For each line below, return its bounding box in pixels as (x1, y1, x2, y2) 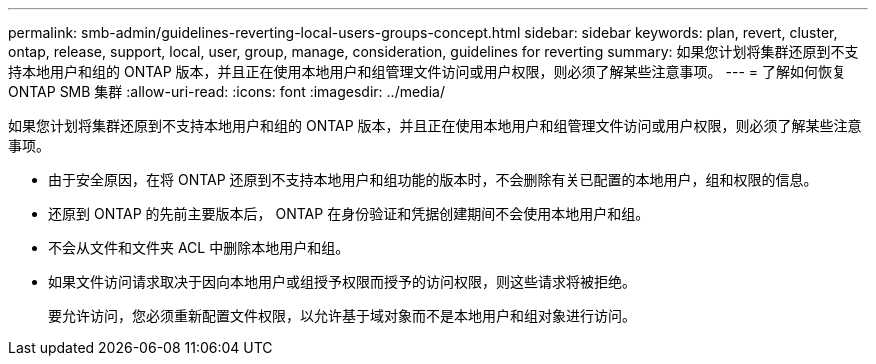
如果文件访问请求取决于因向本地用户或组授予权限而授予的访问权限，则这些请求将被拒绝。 (48, 273, 636, 290)
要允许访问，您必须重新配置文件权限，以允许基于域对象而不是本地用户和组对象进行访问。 (48, 307, 636, 324)
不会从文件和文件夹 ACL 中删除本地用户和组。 (48, 239, 350, 256)
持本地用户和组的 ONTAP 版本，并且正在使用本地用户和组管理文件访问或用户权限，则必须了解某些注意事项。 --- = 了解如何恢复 (8, 63, 846, 80)
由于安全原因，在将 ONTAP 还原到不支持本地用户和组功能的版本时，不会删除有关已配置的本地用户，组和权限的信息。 (48, 171, 818, 188)
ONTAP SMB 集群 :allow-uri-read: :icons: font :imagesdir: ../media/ (8, 83, 445, 100)
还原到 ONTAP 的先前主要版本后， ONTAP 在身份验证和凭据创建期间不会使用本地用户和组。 (48, 205, 650, 222)
